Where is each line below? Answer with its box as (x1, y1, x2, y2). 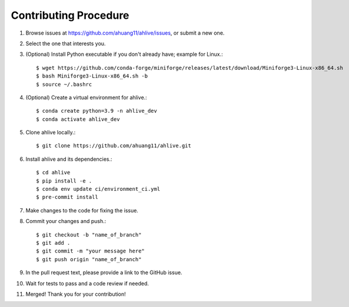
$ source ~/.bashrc (36, 81, 92, 87)
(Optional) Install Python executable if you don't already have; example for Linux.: (25, 50, 223, 58)
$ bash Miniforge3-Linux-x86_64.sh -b (36, 73, 148, 79)
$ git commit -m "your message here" (36, 248, 145, 255)
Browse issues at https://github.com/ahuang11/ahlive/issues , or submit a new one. (25, 29, 225, 36)
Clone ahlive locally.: (25, 129, 76, 136)
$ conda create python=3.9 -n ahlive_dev (36, 107, 157, 114)
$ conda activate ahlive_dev (36, 116, 120, 123)
